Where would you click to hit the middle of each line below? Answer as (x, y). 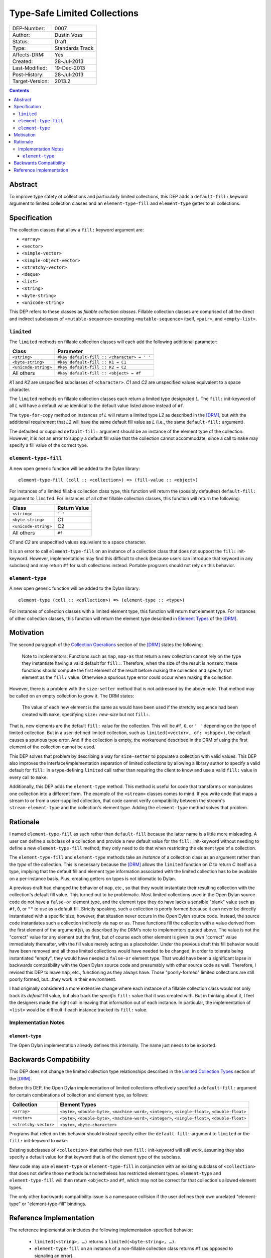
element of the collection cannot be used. (52, 747)
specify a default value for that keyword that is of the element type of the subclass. (95, 1157)
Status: (21, 41)
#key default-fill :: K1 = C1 (92, 362)
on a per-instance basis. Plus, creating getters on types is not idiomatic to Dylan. (93, 879)
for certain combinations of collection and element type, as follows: (79, 1095)
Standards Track (74, 48)
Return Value (73, 508)
